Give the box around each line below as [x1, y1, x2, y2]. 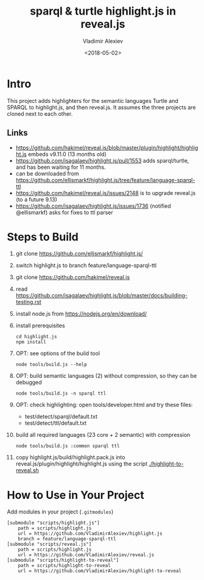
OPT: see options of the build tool [15, 350, 100, 357]
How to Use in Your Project [7, 488, 145, 502]
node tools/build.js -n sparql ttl [15, 391, 107, 397]
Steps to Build [7, 230, 79, 244]
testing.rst [15, 299, 41, 306]
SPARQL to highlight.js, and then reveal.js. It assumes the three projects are [7, 104, 196, 111]
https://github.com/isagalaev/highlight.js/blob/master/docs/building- [15, 292, 188, 299]
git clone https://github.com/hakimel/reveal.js [15, 274, 130, 281]
